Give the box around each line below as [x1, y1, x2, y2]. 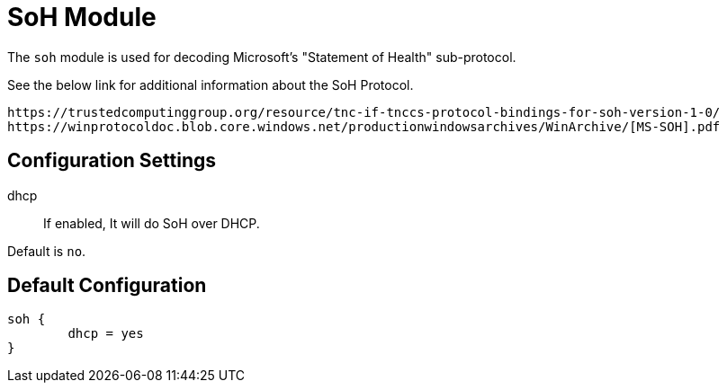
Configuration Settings [7, 149, 217, 173]
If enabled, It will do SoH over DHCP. [43, 215, 260, 231]
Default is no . [7, 243, 86, 259]
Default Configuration [7, 274, 207, 297]
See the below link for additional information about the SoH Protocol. [7, 76, 414, 93]
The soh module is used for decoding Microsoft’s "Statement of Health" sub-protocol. [7, 49, 516, 65]
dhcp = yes [67, 326, 144, 341]
